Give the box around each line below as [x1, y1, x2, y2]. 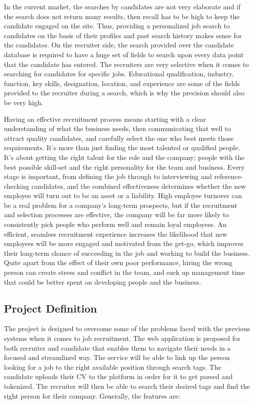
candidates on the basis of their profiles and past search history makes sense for [4, 30, 242, 40]
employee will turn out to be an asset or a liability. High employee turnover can [4, 190, 242, 201]
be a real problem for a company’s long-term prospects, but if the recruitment [4, 200, 237, 210]
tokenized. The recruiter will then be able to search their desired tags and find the [4, 381, 250, 391]
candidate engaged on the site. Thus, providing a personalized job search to [4, 21, 230, 31]
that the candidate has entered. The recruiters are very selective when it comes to [4, 59, 249, 69]
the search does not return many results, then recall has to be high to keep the [4, 11, 240, 21]
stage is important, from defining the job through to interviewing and [4, 171, 212, 181]
